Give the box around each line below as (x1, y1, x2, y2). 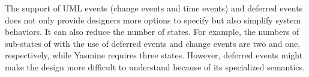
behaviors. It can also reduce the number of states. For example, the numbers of (5, 25, 299, 38)
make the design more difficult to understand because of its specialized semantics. (5, 60, 305, 73)
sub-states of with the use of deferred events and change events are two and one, (5, 37, 301, 49)
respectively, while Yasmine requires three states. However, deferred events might (5, 49, 303, 61)
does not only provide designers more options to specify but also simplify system (5, 13, 301, 26)
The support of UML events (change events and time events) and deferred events (5, 2, 303, 14)
